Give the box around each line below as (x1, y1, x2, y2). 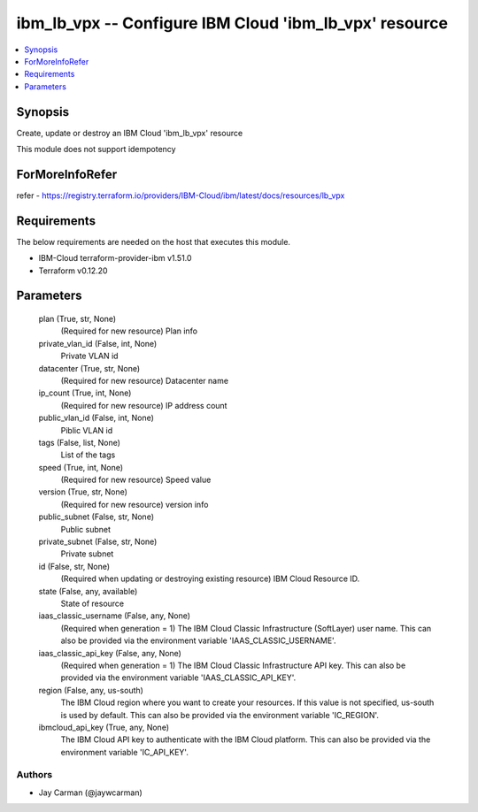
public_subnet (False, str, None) (38, 511, 155, 522)
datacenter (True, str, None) (38, 363, 141, 373)
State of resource (60, 598, 125, 609)
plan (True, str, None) (38, 314, 117, 325)
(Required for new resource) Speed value (60, 474, 212, 486)
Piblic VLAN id (60, 425, 113, 435)
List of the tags (60, 449, 116, 460)
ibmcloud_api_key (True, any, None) (38, 722, 170, 732)
